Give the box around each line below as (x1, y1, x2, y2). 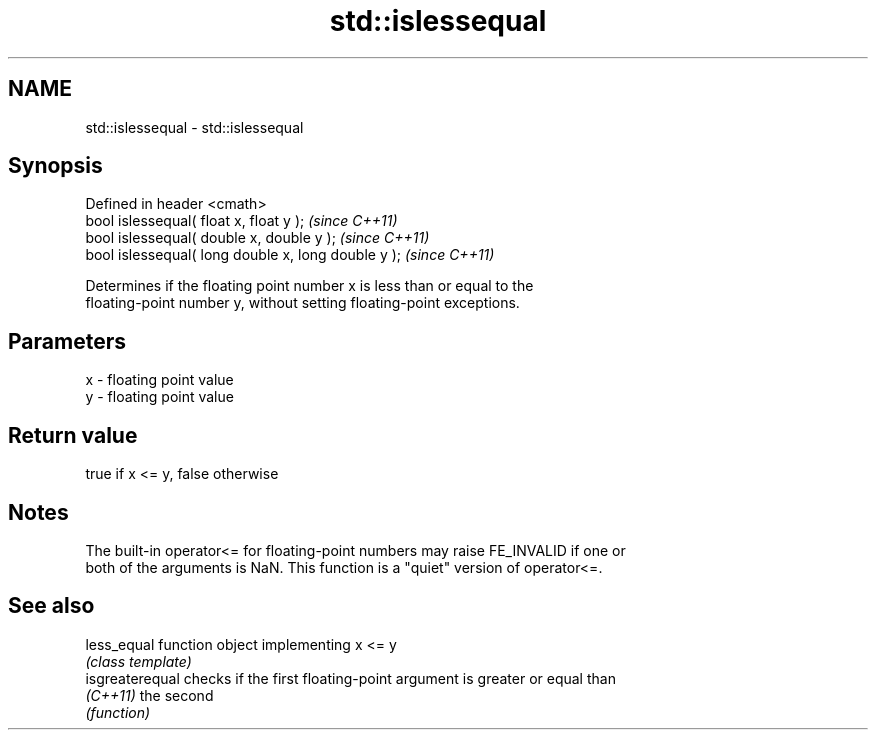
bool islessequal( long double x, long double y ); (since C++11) (85, 246, 495, 264)
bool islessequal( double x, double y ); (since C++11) (85, 229, 430, 247)
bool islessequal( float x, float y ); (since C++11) (85, 212, 398, 230)
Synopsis (8, 153, 103, 179)
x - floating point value (85, 371, 234, 389)
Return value (8, 422, 138, 448)
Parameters (8, 328, 126, 354)
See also (8, 593, 95, 619)
